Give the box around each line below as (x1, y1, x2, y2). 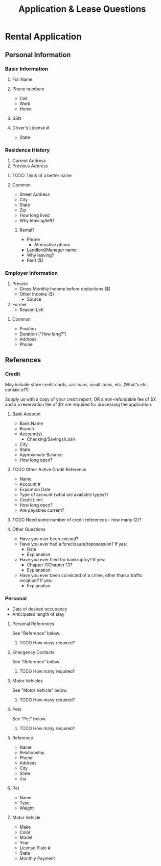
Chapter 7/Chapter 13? (26, 562, 72, 568)
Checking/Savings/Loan (26, 436, 75, 442)
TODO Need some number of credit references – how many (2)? (12, 517, 142, 523)
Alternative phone (34, 242, 70, 248)
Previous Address (12, 163, 48, 169)
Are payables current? (19, 507, 65, 513)
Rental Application (5, 31, 82, 42)
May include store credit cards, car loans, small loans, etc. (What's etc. (5, 382, 148, 388)
